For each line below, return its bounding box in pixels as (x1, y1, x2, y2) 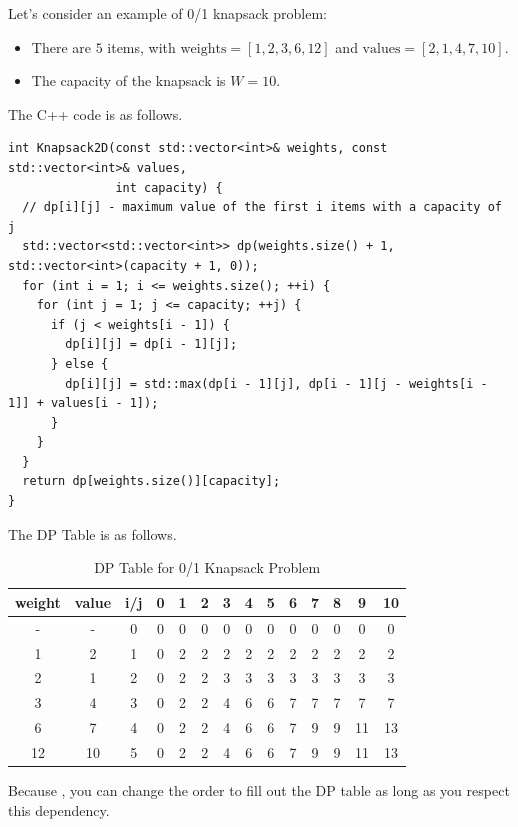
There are (31, 36, 91, 57)
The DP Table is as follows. (8, 523, 177, 544)
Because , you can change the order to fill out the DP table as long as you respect (8, 780, 510, 800)
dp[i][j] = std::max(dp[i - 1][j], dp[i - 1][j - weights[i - (65, 376, 488, 391)
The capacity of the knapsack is (31, 70, 226, 91)
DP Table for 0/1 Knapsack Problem (94, 557, 321, 578)
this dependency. (8, 799, 110, 820)
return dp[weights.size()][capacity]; (22, 474, 281, 489)
